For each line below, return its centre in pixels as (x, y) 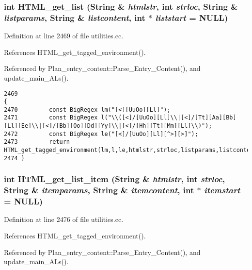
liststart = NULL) (192, 17)
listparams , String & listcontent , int (75, 17)
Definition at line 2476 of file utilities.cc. (64, 219)
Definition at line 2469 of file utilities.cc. (64, 36)
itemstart (222, 190)
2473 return (37, 142)
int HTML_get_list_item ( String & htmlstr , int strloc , (115, 179)
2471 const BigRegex (51, 118)
